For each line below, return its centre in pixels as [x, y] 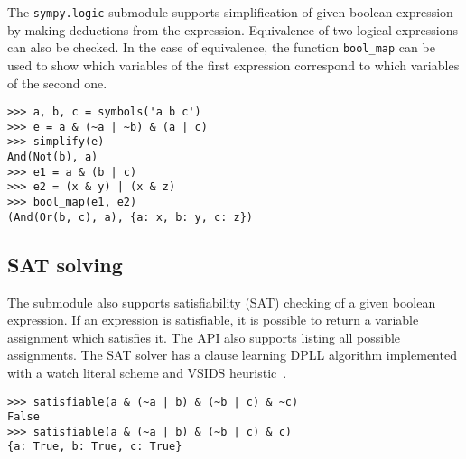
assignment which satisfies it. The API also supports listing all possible [204, 337]
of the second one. [57, 83]
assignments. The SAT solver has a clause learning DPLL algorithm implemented [232, 355]
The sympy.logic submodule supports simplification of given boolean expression [230, 12]
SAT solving [65, 264]
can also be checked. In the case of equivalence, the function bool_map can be [221, 47]
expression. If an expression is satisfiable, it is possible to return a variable [213, 320]
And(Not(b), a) [53, 157]
